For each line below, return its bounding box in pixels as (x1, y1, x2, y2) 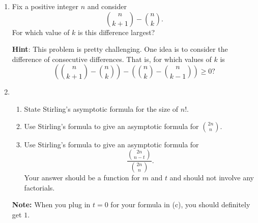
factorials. (24, 182, 55, 193)
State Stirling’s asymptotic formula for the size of (24, 103, 179, 114)
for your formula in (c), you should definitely (110, 199, 250, 210)
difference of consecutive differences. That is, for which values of (12, 53, 212, 64)
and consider (87, 1, 127, 11)
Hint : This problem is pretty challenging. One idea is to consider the (12, 44, 228, 54)
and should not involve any (169, 172, 254, 183)
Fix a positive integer (12, 1, 78, 11)
